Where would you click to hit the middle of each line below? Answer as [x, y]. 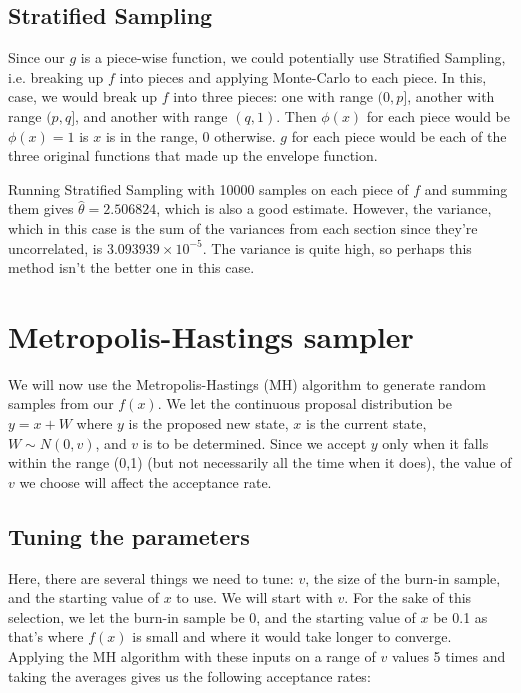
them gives [41, 208]
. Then [296, 115]
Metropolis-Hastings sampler [211, 335]
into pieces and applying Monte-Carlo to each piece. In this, [303, 76]
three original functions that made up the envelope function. [193, 155]
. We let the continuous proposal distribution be [304, 403]
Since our [36, 57]
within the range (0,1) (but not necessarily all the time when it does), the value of [260, 462]
